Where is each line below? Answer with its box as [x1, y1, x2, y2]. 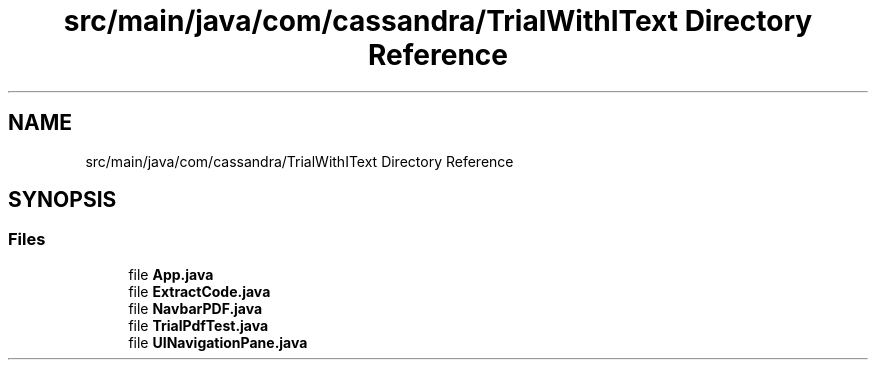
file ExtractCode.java [128, 282, 271, 300]
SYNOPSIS [8, 187, 117, 213]
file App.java [128, 265, 214, 283]
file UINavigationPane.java [128, 333, 308, 351]
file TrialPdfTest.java [128, 316, 269, 334]
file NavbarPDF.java [128, 299, 263, 317]
